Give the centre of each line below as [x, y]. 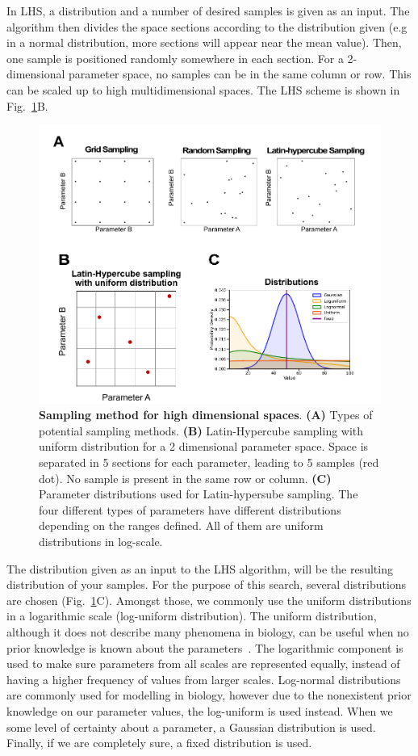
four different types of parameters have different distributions [190, 509]
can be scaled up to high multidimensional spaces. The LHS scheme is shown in [203, 89]
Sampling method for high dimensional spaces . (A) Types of [206, 415]
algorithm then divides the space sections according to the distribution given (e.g [207, 26]
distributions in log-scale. [101, 541]
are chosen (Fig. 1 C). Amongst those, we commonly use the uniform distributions [209, 600]
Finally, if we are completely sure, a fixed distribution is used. [159, 743]
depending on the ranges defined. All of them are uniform [181, 525]
